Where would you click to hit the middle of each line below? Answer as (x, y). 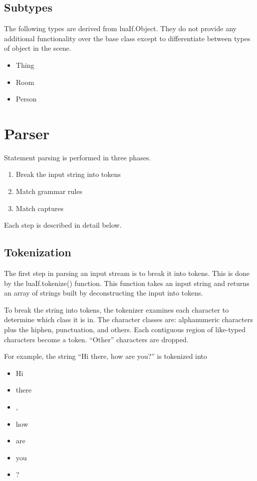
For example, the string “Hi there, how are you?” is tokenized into (106, 356)
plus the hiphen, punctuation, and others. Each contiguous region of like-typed (125, 329)
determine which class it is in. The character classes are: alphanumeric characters (128, 319)
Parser (27, 133)
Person (26, 99)
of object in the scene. (38, 48)
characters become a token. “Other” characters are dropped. (96, 339)
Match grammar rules (49, 191)
